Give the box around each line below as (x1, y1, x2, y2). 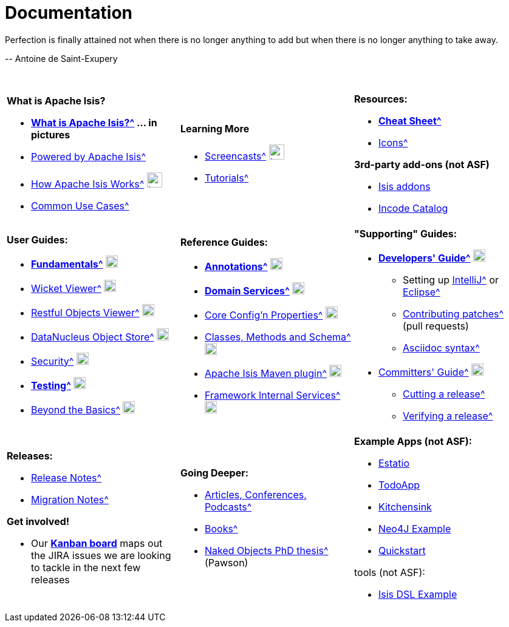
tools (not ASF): (354, 566, 425, 578)
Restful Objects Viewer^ (31, 306, 140, 319)
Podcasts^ (204, 500, 252, 513)
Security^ (31, 354, 74, 367)
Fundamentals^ (31, 257, 103, 270)
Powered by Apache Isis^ (31, 151, 146, 163)
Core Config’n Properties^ (204, 308, 323, 321)
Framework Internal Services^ (204, 388, 341, 401)
